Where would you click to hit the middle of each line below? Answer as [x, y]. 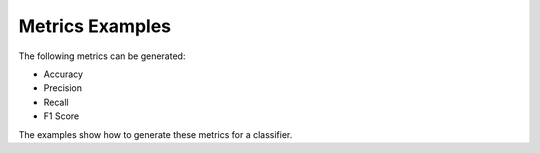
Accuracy [63, 74]
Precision [62, 88]
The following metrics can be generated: [102, 56]
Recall [56, 102]
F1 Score [61, 116]
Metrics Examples [95, 26]
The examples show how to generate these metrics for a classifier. [155, 134]
